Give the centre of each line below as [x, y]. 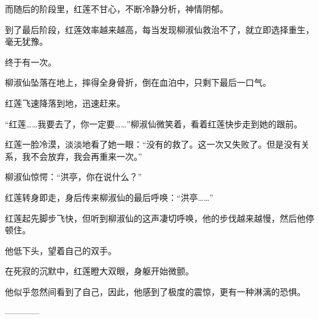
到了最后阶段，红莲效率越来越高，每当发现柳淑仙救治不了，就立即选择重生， [159, 29]
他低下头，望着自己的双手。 [61, 250]
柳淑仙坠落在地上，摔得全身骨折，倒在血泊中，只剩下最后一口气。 [138, 82]
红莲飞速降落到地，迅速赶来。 [65, 103]
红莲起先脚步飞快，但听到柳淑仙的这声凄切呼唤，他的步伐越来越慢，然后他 [155, 218]
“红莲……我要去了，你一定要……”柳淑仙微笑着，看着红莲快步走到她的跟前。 [154, 123]
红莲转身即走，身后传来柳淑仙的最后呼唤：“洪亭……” [109, 197]
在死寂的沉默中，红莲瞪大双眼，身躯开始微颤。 [99, 271]
